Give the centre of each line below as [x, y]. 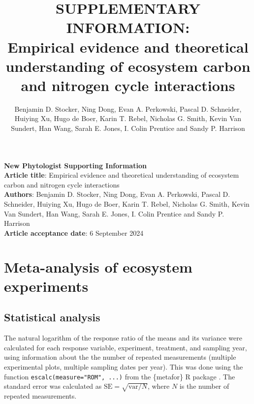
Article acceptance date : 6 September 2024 [74, 233]
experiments [46, 286]
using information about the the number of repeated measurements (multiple [120, 357]
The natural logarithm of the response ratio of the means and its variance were [123, 338]
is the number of [204, 386]
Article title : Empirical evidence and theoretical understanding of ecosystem [122, 175]
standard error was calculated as [53, 386]
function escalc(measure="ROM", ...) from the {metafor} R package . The [120, 376]
